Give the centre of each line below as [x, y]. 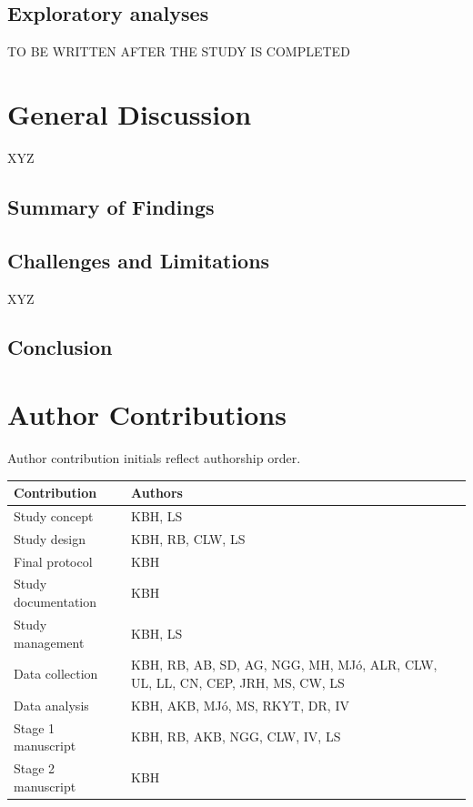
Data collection [56, 674]
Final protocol [53, 561]
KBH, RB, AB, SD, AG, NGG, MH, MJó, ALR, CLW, [284, 665]
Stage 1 [35, 727]
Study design [50, 538]
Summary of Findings [111, 206]
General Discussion [130, 113]
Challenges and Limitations [139, 260]
